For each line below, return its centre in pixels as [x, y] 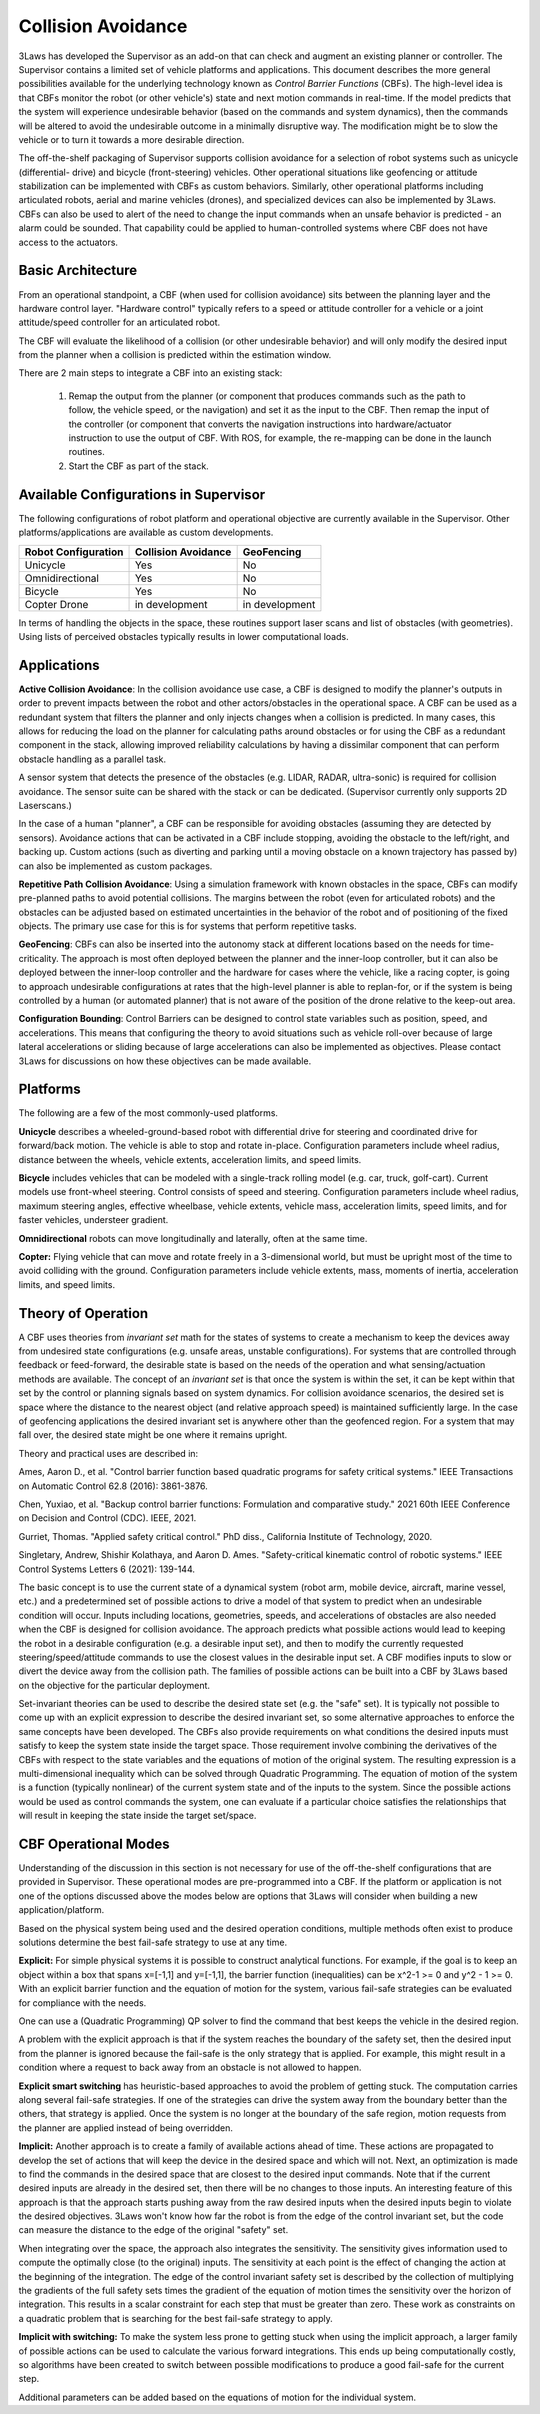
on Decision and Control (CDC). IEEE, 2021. [107, 1518]
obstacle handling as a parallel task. [92, 759]
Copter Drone [56, 604]
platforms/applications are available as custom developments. [146, 532]
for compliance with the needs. [82, 2002]
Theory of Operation [83, 1313]
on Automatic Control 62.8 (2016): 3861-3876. [113, 1486]
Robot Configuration [74, 552]
